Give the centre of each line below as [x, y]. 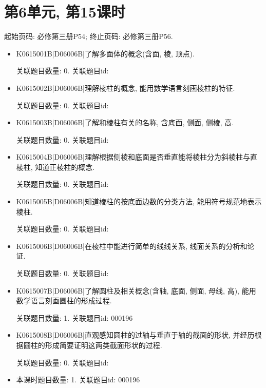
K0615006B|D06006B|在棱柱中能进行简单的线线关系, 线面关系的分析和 [132, 246]
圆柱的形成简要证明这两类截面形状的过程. [93, 345]
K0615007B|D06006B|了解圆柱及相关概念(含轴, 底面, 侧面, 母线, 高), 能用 [136, 290]
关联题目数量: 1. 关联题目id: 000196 [74, 317]
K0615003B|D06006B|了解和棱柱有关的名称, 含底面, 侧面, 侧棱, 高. [125, 122]
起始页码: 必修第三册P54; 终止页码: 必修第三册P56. [89, 36]
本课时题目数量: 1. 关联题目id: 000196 [78, 380]
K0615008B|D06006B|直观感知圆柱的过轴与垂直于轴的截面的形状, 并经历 [135, 335]
